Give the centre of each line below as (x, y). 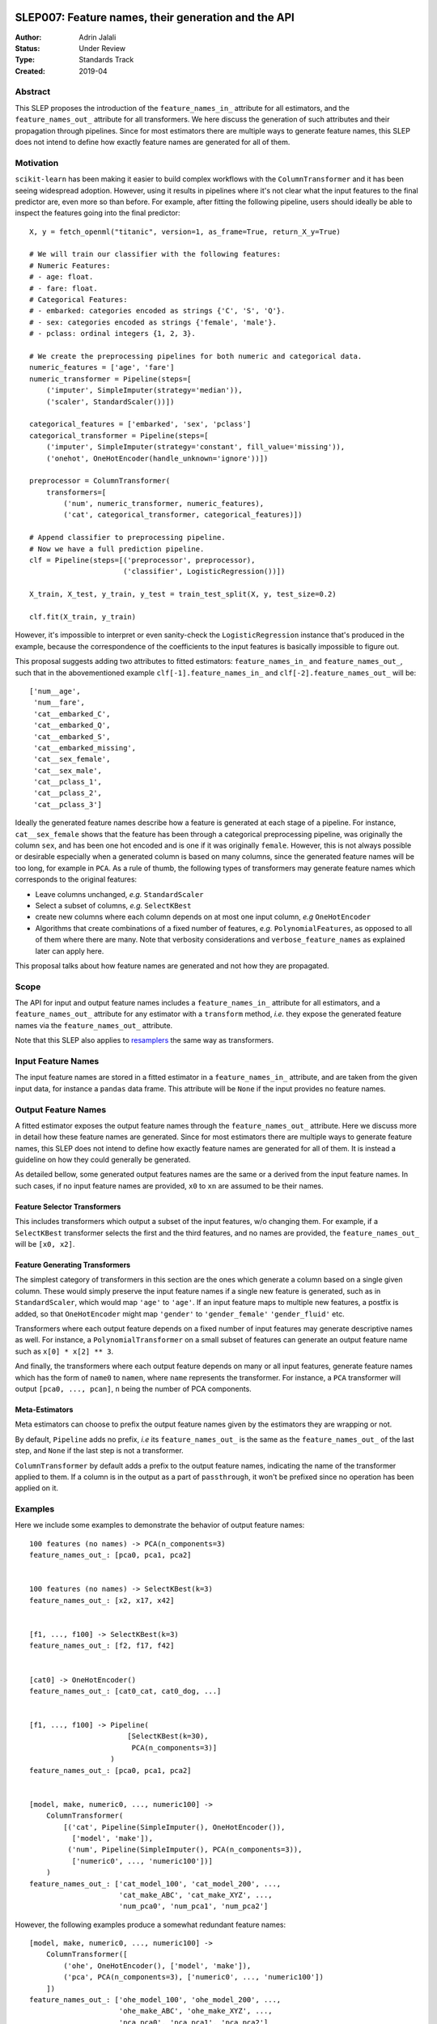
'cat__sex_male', (68, 770)
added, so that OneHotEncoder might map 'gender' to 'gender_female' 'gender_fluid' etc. (180, 1314)
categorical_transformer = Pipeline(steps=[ (119, 436)
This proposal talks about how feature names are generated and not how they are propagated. (172, 965)
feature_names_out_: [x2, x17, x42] (102, 1600)
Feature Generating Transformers (73, 1265)
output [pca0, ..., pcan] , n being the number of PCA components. (134, 1388)
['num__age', (55, 691)
